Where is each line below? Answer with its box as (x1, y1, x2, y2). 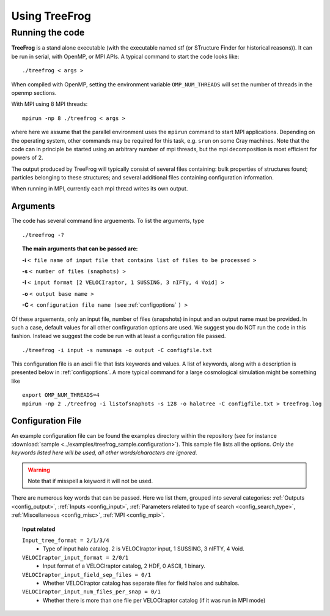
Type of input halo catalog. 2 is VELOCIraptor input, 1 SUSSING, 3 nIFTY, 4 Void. (43, 545, 244, 552)
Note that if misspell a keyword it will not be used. (28, 478, 153, 485)
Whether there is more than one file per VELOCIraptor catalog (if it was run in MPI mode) (43, 596, 266, 604)
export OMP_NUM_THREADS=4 (22, 392, 100, 399)
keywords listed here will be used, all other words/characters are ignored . (11, 449, 197, 456)
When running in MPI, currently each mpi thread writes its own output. (11, 185, 188, 192)
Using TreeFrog (11, 9, 92, 23)
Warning (28, 466, 50, 473)
